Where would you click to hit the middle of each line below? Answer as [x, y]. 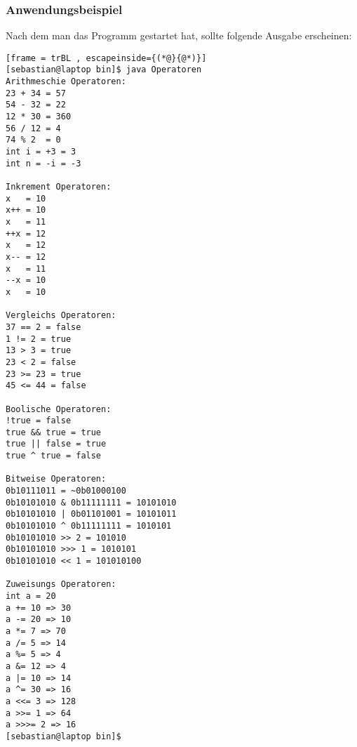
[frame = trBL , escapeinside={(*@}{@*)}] [106, 58]
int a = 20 [31, 596]
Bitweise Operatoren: [56, 479]
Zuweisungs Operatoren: [61, 584]
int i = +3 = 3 [41, 152]
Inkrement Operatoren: [59, 187]
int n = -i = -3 [43, 163]
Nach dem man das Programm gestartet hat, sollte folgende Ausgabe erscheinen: [179, 35]
